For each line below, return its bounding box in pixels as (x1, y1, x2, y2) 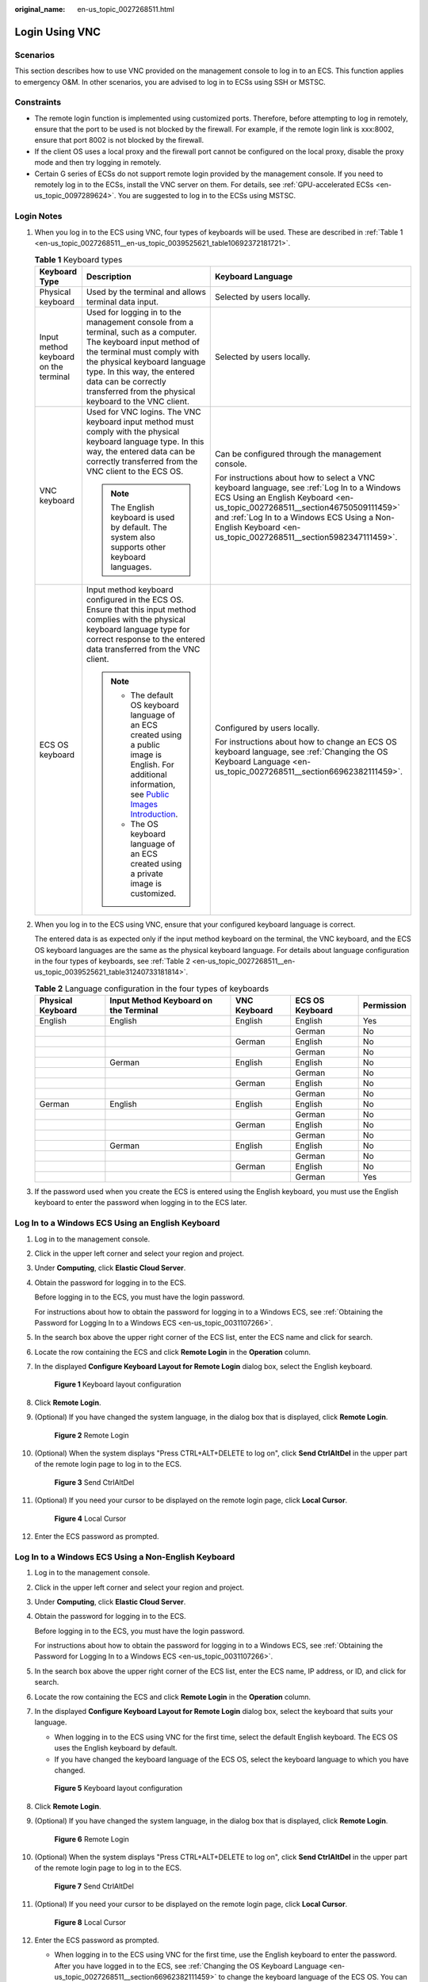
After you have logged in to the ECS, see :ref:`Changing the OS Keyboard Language (54, 1961, 327, 1970)
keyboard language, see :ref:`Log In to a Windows (215, 482, 401, 493)
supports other (110, 541, 166, 553)
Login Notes (14, 211, 63, 222)
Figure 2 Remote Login (54, 1430, 130, 1440)
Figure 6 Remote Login (54, 1834, 130, 1843)
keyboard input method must (86, 416, 194, 427)
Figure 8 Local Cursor (54, 1917, 127, 1927)
